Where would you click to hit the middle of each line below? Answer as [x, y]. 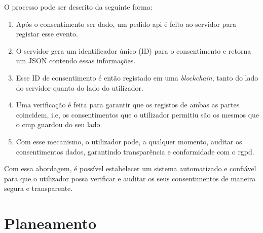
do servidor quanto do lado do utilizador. [80, 87]
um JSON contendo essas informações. [76, 61]
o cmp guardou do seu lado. [59, 124]
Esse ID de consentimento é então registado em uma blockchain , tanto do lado [137, 77]
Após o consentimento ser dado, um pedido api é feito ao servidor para [126, 24]
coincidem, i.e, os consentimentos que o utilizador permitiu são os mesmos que [138, 114]
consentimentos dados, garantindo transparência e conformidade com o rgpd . [135, 151]
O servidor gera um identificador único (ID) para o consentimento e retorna [134, 50]
